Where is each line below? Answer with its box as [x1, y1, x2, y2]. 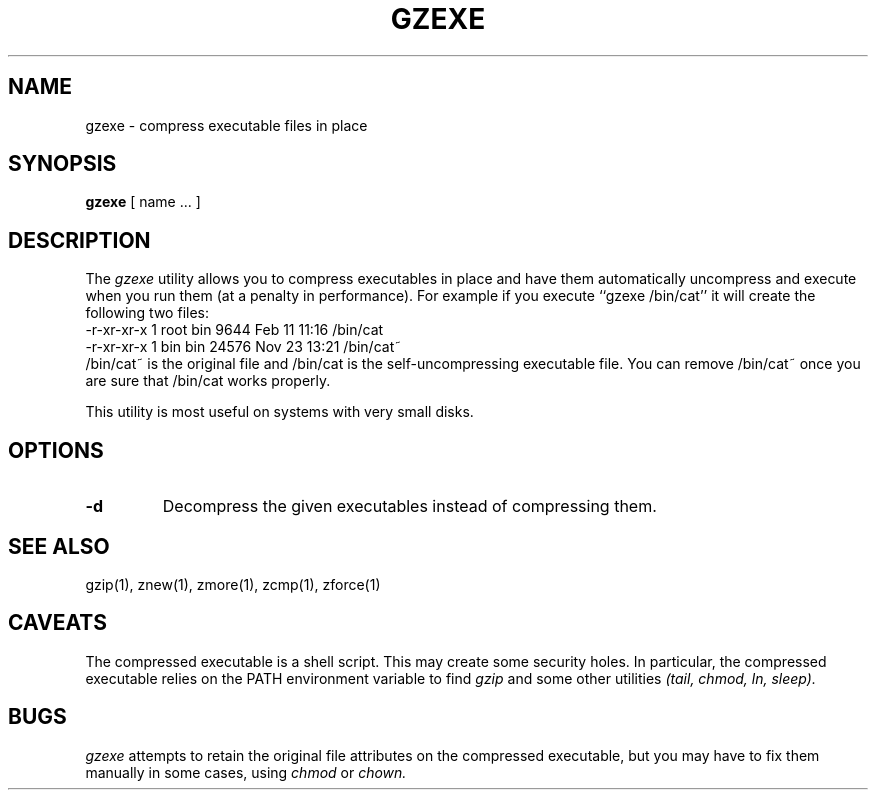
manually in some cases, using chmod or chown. [85, 763, 407, 781]
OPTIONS [8, 437, 104, 463]
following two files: [85, 304, 209, 322]
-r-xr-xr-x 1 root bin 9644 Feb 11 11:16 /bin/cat [85, 321, 384, 339]
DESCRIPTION [8, 227, 151, 253]
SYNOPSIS [8, 151, 117, 177]
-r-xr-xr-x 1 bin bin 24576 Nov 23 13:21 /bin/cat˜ [85, 338, 402, 356]
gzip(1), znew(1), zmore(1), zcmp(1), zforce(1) [85, 575, 381, 593]
